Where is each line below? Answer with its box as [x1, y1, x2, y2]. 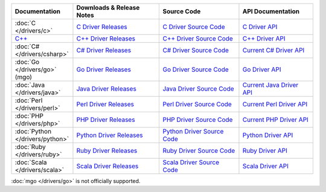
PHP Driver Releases [76, 115, 135, 124]
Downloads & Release [76, 4, 140, 11]
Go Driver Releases [76, 65, 131, 74]
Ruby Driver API [242, 147, 288, 155]
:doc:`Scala [14, 158, 48, 166]
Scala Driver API [242, 162, 289, 170]
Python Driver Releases [76, 131, 143, 139]
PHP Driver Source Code [162, 115, 233, 124]
